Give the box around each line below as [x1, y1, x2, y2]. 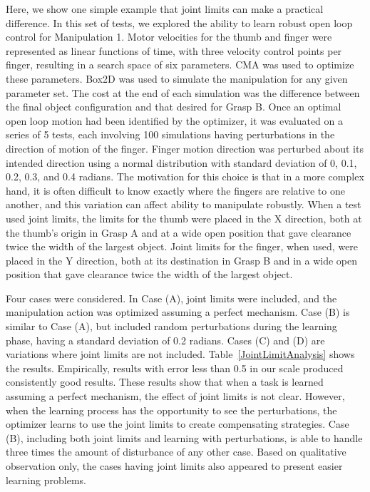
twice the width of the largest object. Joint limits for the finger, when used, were [6, 239, 359, 254]
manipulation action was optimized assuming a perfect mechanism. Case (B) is [6, 304, 350, 319]
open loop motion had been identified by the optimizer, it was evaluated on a [6, 113, 344, 128]
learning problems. [6, 472, 86, 487]
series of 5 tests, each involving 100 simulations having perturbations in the [6, 127, 335, 142]
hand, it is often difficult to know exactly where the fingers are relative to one [6, 183, 345, 198]
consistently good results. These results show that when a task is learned [6, 374, 324, 389]
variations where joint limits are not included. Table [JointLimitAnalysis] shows [6, 347, 355, 362]
